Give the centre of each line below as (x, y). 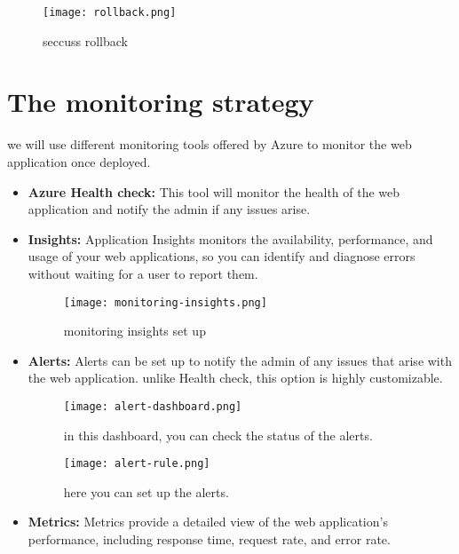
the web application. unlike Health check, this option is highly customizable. (235, 378)
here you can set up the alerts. (146, 491)
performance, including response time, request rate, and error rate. (209, 539)
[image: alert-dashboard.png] (153, 406)
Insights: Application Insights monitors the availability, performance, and (230, 238)
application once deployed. (79, 161)
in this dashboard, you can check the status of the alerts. (218, 435)
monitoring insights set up (135, 331)
